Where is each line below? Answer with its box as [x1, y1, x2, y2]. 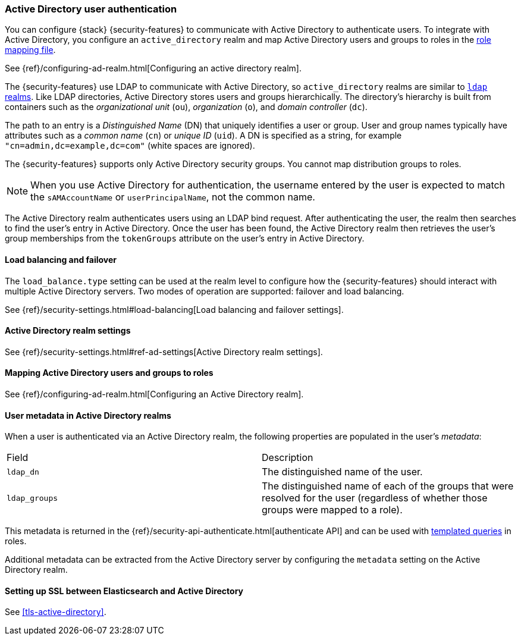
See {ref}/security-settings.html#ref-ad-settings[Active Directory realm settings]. [5, 346, 323, 357]
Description [262, 451, 313, 464]
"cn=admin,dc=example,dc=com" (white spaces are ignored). [5, 140, 255, 151]
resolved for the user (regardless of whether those [262, 492, 488, 504]
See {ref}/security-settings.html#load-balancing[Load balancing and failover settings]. [5, 304, 344, 315]
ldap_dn [7, 467, 39, 476]
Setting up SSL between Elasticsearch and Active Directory [5, 585, 244, 596]
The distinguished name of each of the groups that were [262, 480, 514, 492]
